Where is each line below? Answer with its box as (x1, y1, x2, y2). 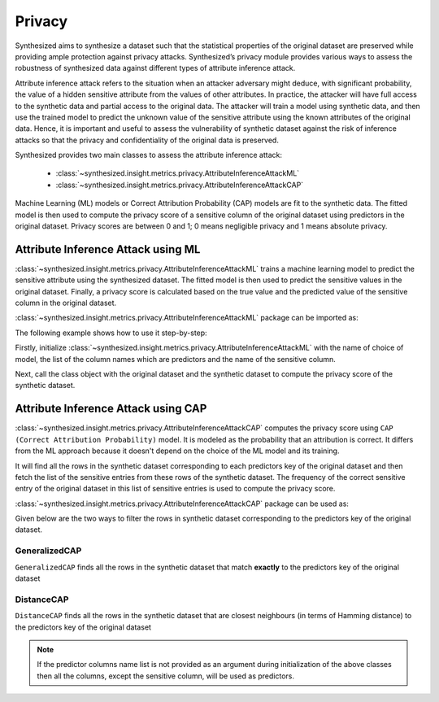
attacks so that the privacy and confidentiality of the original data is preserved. (15, 135, 280, 145)
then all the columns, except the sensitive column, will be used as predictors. (37, 671, 294, 681)
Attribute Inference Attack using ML (15, 242, 201, 256)
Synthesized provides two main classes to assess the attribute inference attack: (15, 150, 283, 160)
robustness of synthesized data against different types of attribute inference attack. (15, 63, 296, 73)
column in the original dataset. (15, 298, 117, 308)
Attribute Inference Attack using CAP (15, 402, 207, 416)
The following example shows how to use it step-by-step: (15, 328, 207, 338)
